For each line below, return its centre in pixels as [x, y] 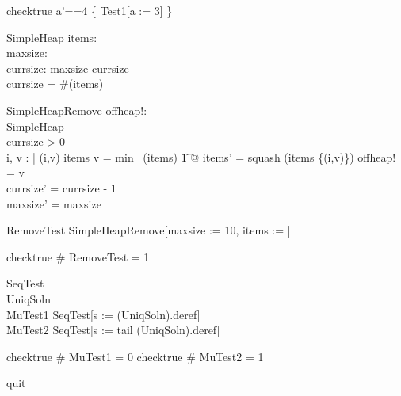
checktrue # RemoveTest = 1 [78, 256]
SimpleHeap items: [52, 37]
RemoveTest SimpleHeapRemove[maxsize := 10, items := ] [149, 230]
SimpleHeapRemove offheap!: [77, 110]
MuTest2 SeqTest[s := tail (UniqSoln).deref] [113, 330]
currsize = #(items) [55, 84]
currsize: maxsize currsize [68, 68]
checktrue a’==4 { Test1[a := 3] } [90, 10]
